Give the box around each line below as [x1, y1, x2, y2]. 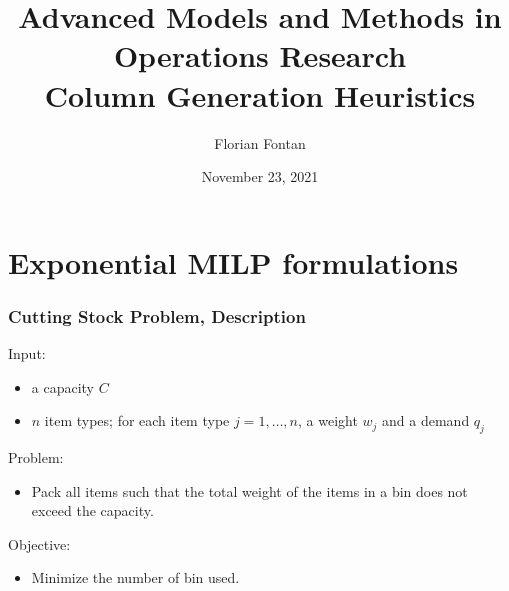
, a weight [297, 410, 358, 431]
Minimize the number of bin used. [31, 567, 240, 588]
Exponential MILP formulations [8, 241, 459, 282]
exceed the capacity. [31, 500, 154, 521]
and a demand [382, 410, 470, 431]
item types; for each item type [44, 410, 230, 431]
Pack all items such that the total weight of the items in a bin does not [31, 480, 468, 501]
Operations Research [113, 35, 407, 76]
